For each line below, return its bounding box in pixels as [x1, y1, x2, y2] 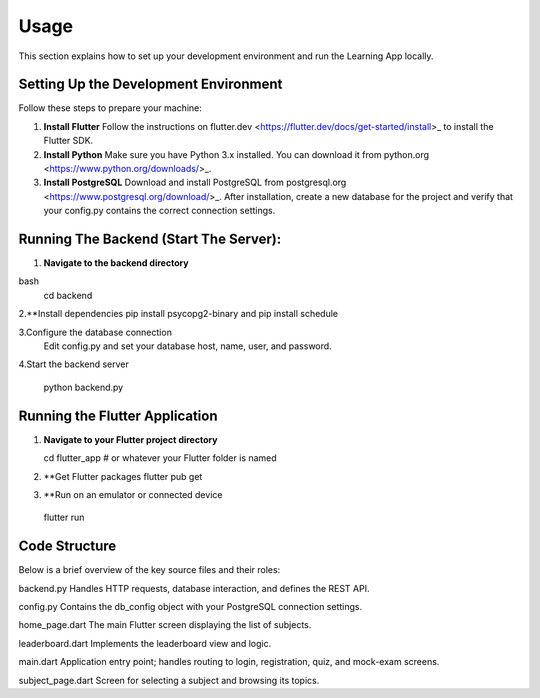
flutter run [43, 511, 85, 524]
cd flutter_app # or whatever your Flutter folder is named [43, 452, 277, 464]
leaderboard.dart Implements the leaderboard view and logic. [18, 637, 272, 649]
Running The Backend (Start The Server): [18, 231, 282, 247]
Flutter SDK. [43, 135, 94, 147]
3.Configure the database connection [18, 326, 172, 338]
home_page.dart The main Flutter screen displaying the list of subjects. [18, 619, 312, 631]
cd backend [43, 289, 93, 301]
